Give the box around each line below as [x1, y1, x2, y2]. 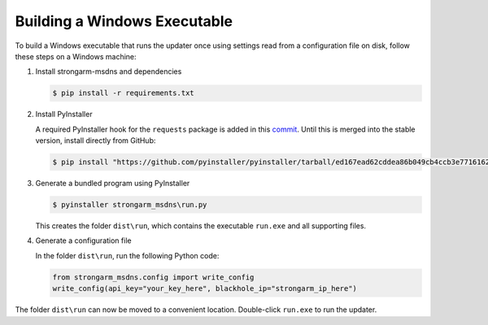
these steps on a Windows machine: [15, 51, 137, 61]
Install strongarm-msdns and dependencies [35, 67, 182, 76]
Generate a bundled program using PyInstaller [35, 179, 190, 188]
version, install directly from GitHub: [35, 136, 156, 145]
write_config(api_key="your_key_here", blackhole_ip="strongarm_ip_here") [52, 284, 358, 293]
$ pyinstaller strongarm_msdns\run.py [52, 200, 207, 210]
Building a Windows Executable [15, 12, 233, 30]
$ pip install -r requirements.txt [52, 89, 194, 97]
